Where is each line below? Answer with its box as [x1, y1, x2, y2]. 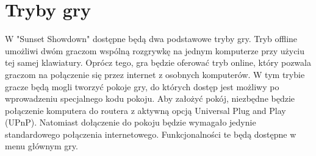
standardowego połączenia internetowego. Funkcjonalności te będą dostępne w [5, 127, 296, 140]
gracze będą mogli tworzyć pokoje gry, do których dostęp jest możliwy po [5, 80, 279, 93]
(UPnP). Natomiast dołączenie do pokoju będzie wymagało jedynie [5, 116, 256, 129]
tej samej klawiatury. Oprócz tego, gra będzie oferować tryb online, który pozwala [5, 56, 311, 69]
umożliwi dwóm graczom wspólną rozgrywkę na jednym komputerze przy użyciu [5, 44, 305, 57]
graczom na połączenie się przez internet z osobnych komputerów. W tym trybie [5, 68, 305, 80]
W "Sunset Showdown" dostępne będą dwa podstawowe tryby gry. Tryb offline [5, 32, 298, 45]
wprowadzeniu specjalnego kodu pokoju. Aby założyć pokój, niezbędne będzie [5, 92, 295, 105]
